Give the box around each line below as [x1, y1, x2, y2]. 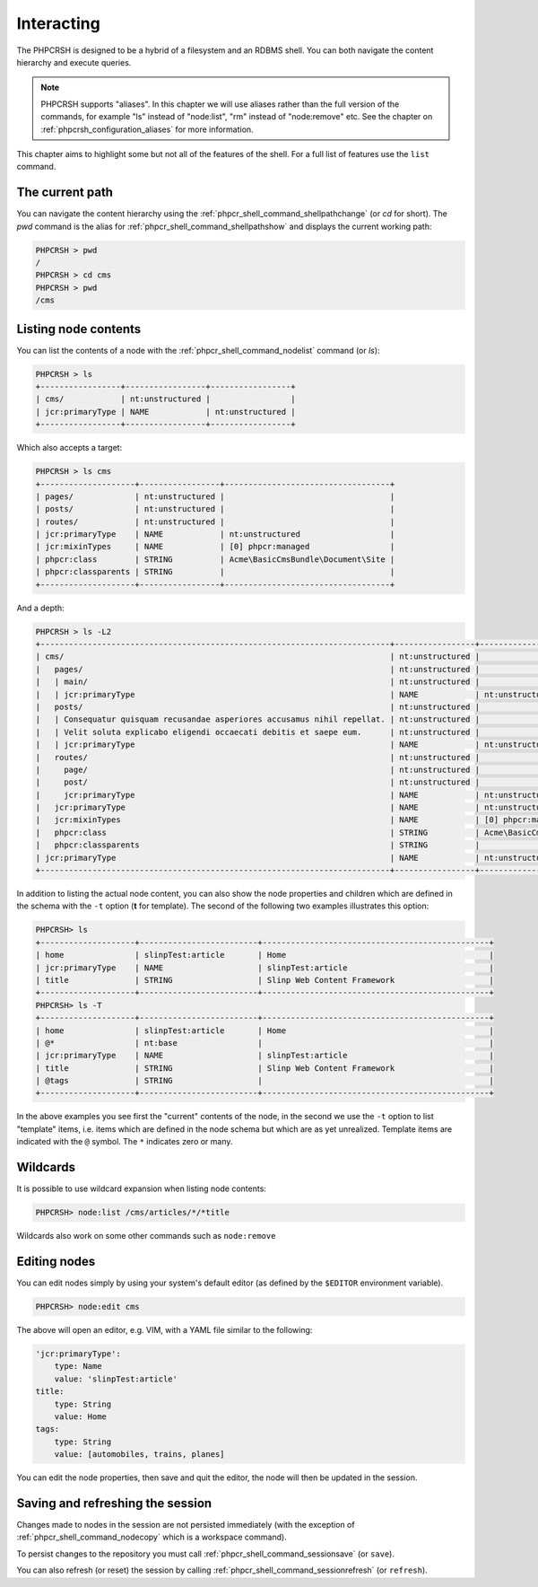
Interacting [16, 13, 100, 33]
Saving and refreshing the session [16, 1495, 213, 1511]
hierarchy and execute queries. [16, 57, 132, 67]
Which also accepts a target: [16, 443, 123, 453]
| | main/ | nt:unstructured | [35, 677, 480, 687]
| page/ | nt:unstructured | [35, 764, 480, 775]
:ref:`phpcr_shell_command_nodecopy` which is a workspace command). [16, 1531, 287, 1543]
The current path [16, 185, 114, 200]
